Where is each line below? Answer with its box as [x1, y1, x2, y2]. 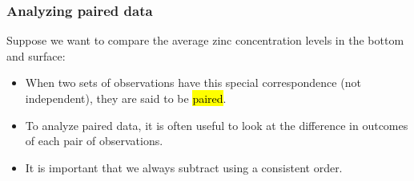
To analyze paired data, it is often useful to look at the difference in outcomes [25, 116, 408, 133]
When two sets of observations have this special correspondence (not [25, 74, 361, 91]
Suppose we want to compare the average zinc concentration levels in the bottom [6, 32, 404, 49]
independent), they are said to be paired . [25, 90, 227, 106]
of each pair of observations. [25, 132, 163, 149]
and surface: [6, 47, 66, 64]
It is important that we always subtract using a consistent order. [25, 159, 343, 175]
